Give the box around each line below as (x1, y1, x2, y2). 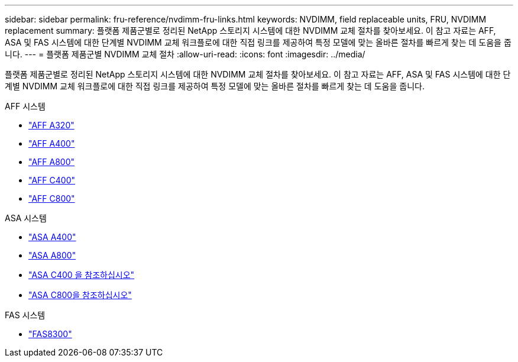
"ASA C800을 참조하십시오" (28, 290, 132, 300)
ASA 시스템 (5, 213, 47, 223)
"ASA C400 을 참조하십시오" (28, 270, 135, 280)
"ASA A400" (28, 232, 76, 242)
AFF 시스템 (5, 101, 46, 111)
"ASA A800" (28, 250, 76, 260)
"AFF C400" (28, 175, 75, 185)
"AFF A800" (28, 157, 75, 167)
